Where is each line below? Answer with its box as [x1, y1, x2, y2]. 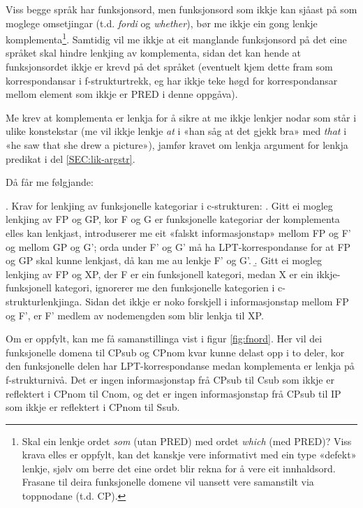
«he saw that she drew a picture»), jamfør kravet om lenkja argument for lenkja [6, 138, 348, 152]
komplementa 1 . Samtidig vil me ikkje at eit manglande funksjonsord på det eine [6, 30, 347, 46]
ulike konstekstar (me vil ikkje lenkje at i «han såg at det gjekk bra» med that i [6, 124, 347, 138]
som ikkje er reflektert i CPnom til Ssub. [6, 400, 180, 414]
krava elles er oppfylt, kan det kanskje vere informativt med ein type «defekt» [22, 447, 357, 462]
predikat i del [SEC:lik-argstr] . [6, 151, 135, 166]
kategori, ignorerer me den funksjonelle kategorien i [54, 280, 275, 295]
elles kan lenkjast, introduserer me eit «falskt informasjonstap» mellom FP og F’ [6, 225, 351, 240]
